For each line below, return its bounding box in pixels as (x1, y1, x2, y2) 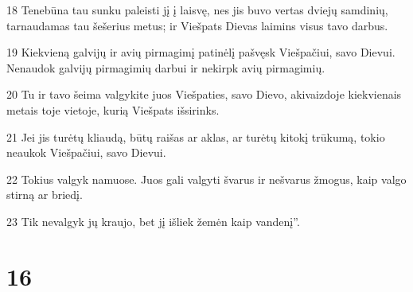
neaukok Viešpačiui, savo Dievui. (6, 144, 166, 161)
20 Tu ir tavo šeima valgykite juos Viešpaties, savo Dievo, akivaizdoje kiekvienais (6, 86, 402, 103)
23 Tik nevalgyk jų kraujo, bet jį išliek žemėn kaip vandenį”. (6, 212, 300, 229)
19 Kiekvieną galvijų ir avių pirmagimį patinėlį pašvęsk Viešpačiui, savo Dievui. (6, 44, 395, 60)
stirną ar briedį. (6, 186, 83, 203)
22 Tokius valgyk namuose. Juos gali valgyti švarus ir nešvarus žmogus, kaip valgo (6, 170, 407, 187)
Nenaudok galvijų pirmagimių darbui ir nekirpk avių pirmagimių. (6, 59, 325, 76)
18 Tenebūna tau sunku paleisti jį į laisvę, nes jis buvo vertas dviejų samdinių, (6, 2, 388, 18)
